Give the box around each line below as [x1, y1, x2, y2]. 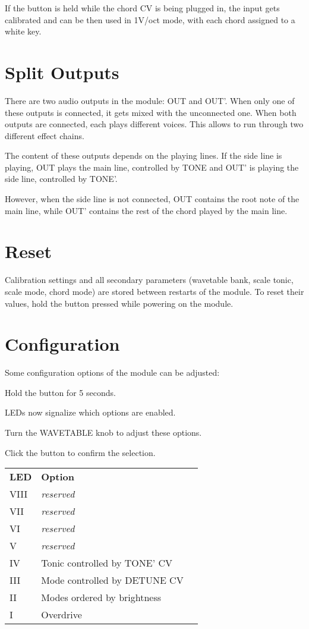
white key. [5, 25, 42, 37]
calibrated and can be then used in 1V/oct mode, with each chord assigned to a [5, 13, 295, 26]
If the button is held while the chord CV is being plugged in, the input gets [5, 2, 280, 14]
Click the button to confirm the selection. [5, 446, 156, 458]
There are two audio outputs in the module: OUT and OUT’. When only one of [5, 94, 295, 106]
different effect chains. [5, 129, 84, 141]
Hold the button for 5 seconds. [5, 386, 116, 398]
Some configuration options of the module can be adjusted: [5, 366, 220, 379]
